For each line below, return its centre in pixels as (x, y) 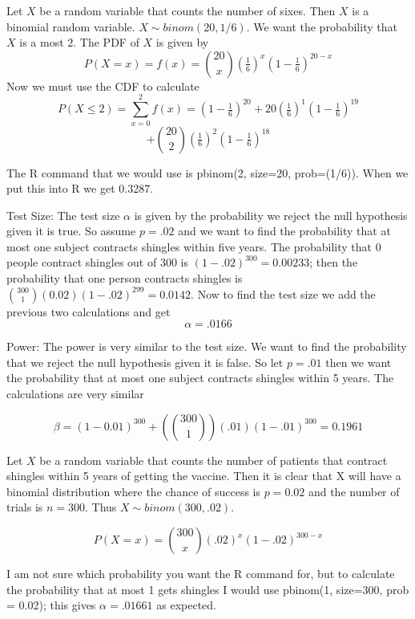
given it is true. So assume (71, 231)
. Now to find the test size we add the (283, 293)
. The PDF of (106, 42)
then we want (359, 362)
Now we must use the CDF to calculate (103, 86)
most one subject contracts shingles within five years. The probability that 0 (194, 246)
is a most (42, 42)
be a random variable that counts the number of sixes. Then (187, 10)
